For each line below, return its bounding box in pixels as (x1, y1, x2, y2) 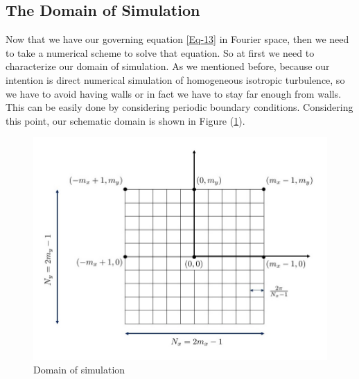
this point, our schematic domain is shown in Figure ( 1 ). (6, 113, 245, 127)
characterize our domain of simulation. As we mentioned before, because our (6, 59, 330, 73)
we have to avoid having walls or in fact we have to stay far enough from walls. (6, 86, 342, 100)
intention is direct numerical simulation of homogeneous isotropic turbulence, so (6, 72, 345, 87)
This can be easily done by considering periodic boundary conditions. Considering (6, 100, 353, 114)
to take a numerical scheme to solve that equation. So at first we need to (6, 45, 315, 60)
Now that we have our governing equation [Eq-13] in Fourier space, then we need (6, 32, 349, 46)
